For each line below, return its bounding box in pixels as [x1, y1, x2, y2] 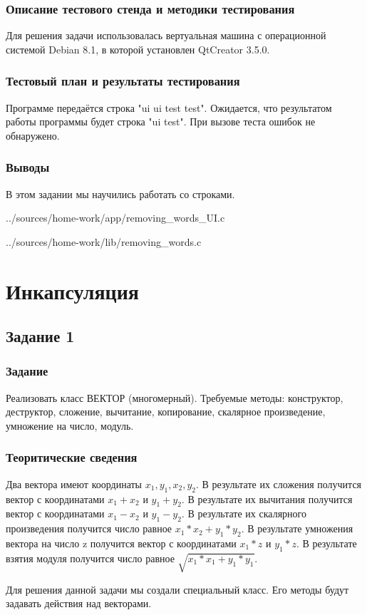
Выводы [6, 158, 50, 176]
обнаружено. [6, 128, 60, 143]
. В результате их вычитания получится [181, 491, 353, 506]
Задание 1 [6, 325, 75, 347]
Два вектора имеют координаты [6, 476, 143, 491]
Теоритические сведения [6, 448, 138, 466]
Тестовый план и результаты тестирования [6, 72, 240, 90]
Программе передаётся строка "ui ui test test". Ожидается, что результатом [6, 100, 332, 115]
